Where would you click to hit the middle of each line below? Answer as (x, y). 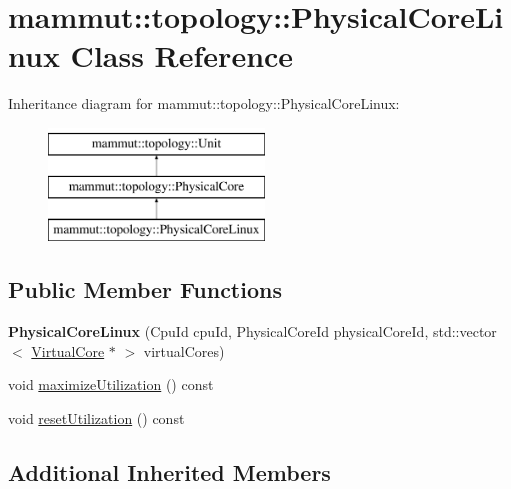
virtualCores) (184, 350)
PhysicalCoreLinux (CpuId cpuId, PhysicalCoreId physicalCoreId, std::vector (252, 331)
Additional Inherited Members (169, 471)
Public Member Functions (145, 289)
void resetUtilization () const (96, 417)
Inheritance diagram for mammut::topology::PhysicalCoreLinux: (204, 103)
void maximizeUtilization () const (111, 384)
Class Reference (182, 55)
